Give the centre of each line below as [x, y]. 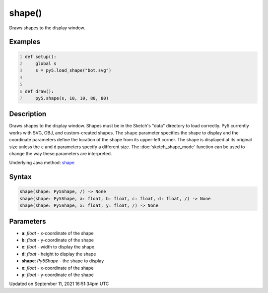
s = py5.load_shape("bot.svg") [73, 70]
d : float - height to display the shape [59, 254]
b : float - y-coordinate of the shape [58, 240]
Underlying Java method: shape [42, 163]
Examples [25, 42]
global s [46, 63]
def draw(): [39, 91]
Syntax [20, 177]
